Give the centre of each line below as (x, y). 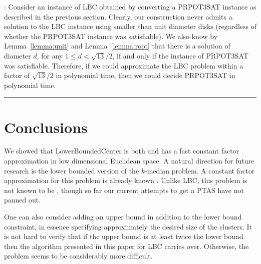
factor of (17, 75)
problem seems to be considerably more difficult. (78, 256)
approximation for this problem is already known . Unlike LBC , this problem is (126, 180)
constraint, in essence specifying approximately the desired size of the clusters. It (128, 226)
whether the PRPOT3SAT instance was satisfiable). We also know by (111, 36)
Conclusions (46, 127)
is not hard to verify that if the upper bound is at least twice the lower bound (124, 236)
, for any (50, 55)
